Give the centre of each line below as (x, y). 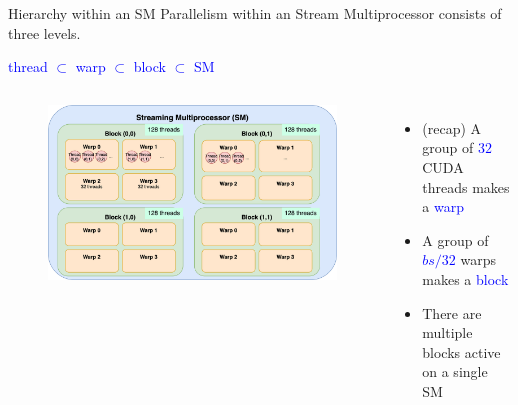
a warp (443, 206)
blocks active (461, 351)
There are (452, 312)
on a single (455, 371)
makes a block (465, 278)
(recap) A (452, 127)
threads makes (466, 186)
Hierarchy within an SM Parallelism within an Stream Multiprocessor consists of (255, 13)
